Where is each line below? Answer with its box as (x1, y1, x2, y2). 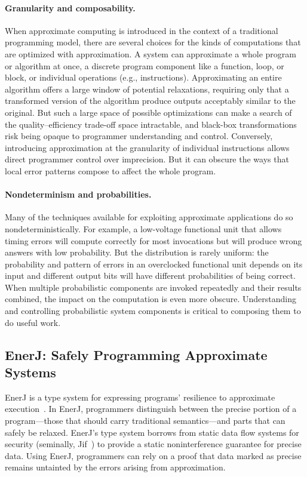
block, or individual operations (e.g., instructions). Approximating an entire (5, 71, 282, 84)
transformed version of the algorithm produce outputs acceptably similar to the (5, 94, 296, 107)
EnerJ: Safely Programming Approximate (5, 345, 268, 364)
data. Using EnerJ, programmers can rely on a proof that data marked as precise (5, 449, 302, 461)
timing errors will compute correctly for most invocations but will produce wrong (5, 234, 302, 247)
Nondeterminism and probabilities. (5, 188, 152, 201)
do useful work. (5, 316, 61, 328)
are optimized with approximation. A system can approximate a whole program (5, 47, 297, 60)
